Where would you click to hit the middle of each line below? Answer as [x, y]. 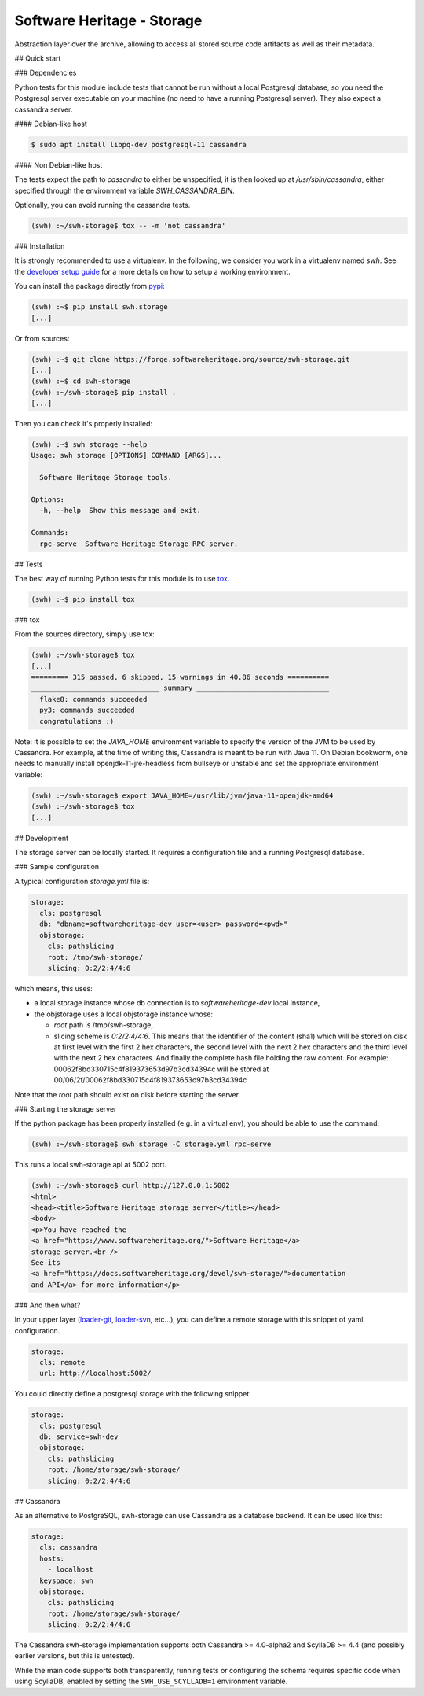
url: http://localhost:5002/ [96, 1373]
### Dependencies [46, 73]
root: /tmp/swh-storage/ [95, 957]
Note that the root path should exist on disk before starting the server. [128, 1094]
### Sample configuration [57, 867]
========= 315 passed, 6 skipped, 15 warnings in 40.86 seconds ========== [180, 677]
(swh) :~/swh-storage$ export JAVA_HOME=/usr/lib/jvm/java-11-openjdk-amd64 [182, 795]
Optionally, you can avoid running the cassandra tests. [102, 205]
